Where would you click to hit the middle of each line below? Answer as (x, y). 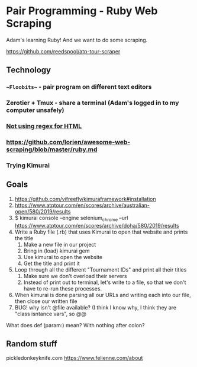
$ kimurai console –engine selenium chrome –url (71, 218)
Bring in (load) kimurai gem (56, 251)
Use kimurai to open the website (63, 257)
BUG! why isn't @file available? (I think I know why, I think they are (95, 307)
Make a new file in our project (60, 244)
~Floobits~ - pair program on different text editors (79, 87)
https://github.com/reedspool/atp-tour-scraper (63, 51)
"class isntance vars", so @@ (51, 314)
